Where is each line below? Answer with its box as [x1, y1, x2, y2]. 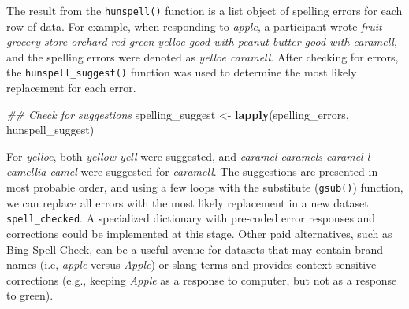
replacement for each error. [6, 80, 136, 96]
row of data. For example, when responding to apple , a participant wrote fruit [6, 17, 382, 34]
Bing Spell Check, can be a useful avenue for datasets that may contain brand [6, 240, 384, 257]
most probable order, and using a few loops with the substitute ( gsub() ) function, [6, 179, 403, 195]
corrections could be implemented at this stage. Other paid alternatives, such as [6, 225, 392, 241]
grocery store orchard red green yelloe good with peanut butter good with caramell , [6, 33, 397, 50]
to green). [6, 287, 54, 303]
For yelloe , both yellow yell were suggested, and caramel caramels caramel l [6, 147, 370, 164]
